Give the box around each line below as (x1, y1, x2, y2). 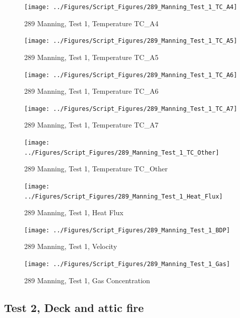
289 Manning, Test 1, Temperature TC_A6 (24, 86, 159, 96)
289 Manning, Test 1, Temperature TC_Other (24, 163, 168, 174)
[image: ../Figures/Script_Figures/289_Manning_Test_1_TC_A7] (24, 105, 237, 112)
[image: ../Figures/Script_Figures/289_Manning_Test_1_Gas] (24, 261, 230, 268)
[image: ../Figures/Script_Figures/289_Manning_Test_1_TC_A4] (24, 4, 237, 11)
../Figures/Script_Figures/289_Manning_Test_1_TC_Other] (24, 149, 219, 156)
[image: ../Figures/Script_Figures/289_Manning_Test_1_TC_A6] (24, 71, 237, 79)
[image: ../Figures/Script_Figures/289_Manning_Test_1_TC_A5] (24, 37, 237, 45)
